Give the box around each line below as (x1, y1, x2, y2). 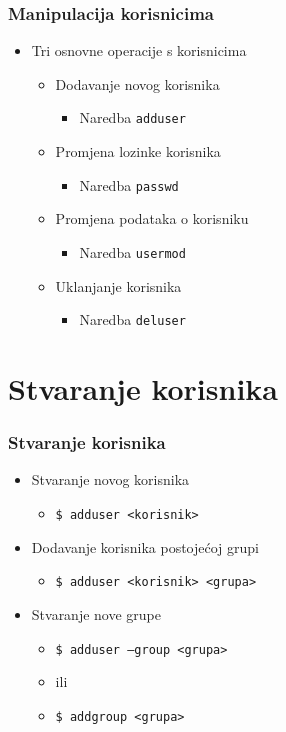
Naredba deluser (79, 309, 186, 330)
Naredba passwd (79, 174, 179, 195)
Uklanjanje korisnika (55, 275, 182, 296)
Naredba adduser (79, 107, 186, 128)
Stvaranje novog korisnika (31, 469, 190, 490)
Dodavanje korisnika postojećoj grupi (31, 536, 259, 557)
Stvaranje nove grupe (31, 603, 162, 624)
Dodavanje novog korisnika (55, 73, 220, 94)
